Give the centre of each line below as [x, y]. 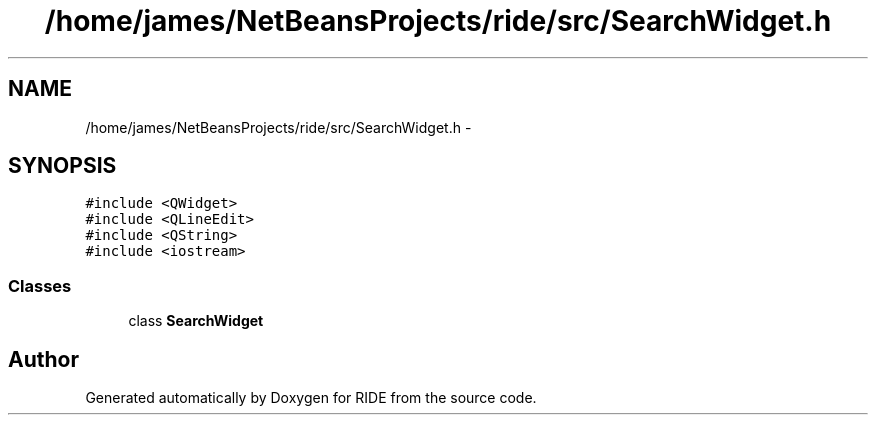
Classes [40, 285]
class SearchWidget [196, 321]
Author [43, 359]
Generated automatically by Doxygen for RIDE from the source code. [311, 398]
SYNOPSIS [62, 166]
